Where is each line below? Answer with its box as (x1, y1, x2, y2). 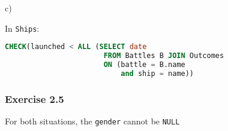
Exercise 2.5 (5, 91, 64, 106)
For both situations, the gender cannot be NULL (5, 114, 180, 127)
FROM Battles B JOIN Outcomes (103, 51, 224, 60)
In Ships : (5, 22, 40, 34)
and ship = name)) (121, 69, 194, 78)
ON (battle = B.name (103, 60, 185, 69)
